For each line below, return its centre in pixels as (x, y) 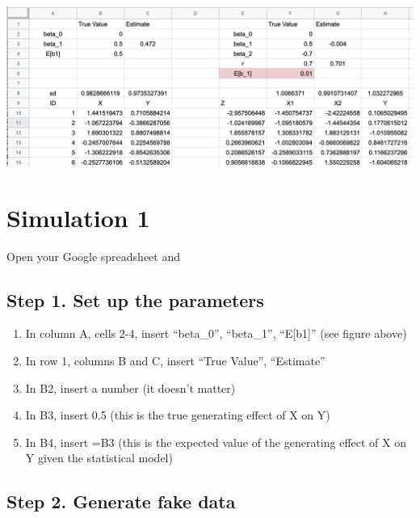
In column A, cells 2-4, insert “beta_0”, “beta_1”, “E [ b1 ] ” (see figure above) (216, 333)
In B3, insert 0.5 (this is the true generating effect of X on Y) (178, 415)
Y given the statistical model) (99, 458)
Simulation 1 (78, 217)
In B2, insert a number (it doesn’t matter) (130, 387)
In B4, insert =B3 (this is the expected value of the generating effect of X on (216, 442)
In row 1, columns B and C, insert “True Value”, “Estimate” (175, 360)
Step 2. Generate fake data (121, 501)
